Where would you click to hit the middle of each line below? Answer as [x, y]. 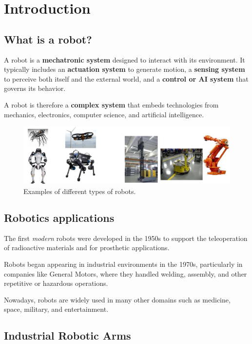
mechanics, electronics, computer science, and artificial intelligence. [104, 114]
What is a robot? [48, 39]
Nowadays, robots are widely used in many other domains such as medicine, [117, 299]
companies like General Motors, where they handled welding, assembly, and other [126, 273]
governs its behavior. [35, 88]
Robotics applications [59, 217]
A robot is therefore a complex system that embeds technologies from [111, 104]
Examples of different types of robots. [80, 191]
